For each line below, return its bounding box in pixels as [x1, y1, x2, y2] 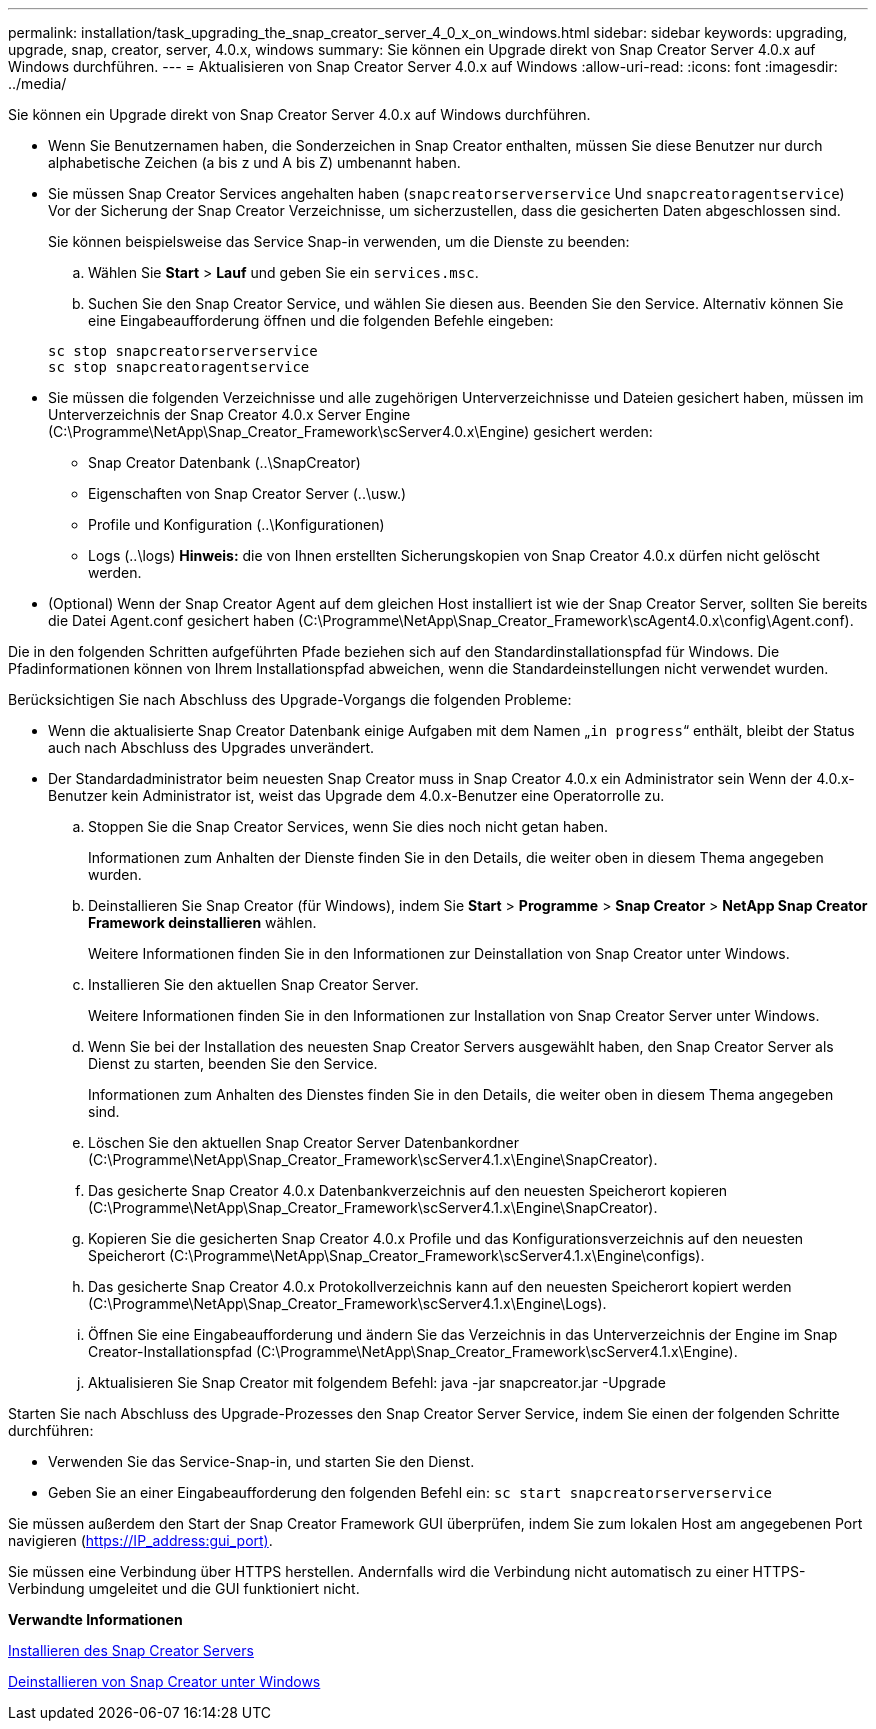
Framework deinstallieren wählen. [88, 914, 317, 931]
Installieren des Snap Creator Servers [8, 1642, 254, 1659]
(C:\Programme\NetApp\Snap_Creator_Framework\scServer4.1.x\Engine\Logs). [88, 1295, 607, 1312]
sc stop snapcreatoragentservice [48, 359, 310, 375]
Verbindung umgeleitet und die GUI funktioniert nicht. [8, 1580, 360, 1597]
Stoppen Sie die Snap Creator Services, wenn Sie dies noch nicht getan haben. [88, 818, 609, 835]
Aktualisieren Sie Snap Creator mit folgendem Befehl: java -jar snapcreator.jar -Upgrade [88, 1374, 666, 1391]
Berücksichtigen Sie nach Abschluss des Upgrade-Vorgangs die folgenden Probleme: [8, 691, 572, 708]
